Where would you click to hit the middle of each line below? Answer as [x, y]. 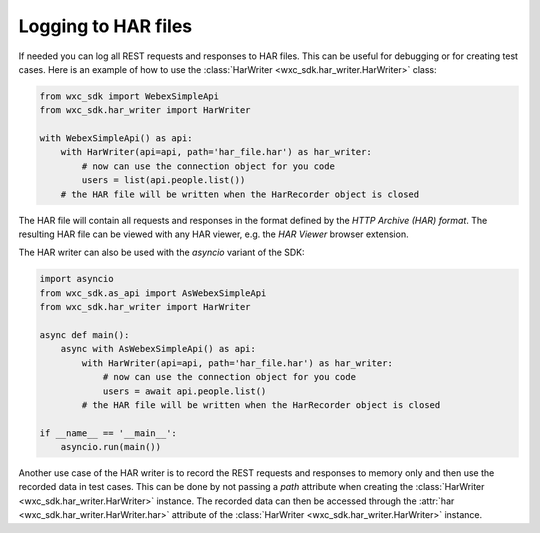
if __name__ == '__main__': [108, 433]
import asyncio [76, 279]
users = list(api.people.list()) [163, 180]
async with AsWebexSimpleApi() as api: [158, 349]
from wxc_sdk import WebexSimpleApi [129, 96]
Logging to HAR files [105, 26]
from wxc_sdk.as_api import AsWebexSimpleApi [153, 293]
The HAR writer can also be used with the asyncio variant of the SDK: [161, 252]
